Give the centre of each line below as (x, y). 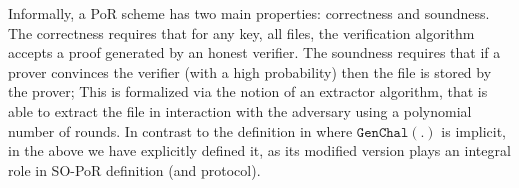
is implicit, (473, 130)
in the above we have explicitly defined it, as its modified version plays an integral (259, 150)
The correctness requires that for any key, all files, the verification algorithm (241, 32)
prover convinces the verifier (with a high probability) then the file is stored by (250, 71)
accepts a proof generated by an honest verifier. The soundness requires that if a (254, 52)
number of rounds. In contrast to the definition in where (180, 130)
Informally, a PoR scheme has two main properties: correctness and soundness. (249, 13)
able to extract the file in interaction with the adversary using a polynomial (240, 110)
